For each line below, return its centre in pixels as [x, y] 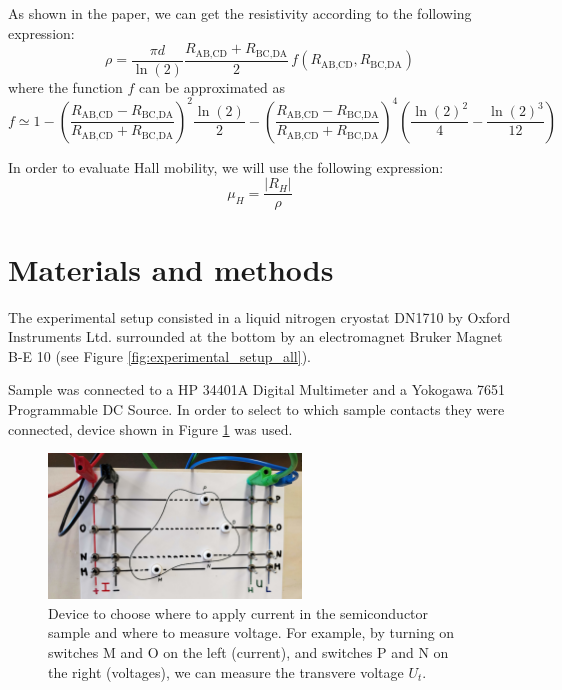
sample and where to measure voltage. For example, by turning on [251, 632]
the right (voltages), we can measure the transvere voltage [226, 671]
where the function [65, 86]
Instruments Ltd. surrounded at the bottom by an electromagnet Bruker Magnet [255, 336]
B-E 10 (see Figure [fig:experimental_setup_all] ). [159, 355]
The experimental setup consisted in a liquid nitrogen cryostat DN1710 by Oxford [259, 316]
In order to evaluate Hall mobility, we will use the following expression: [226, 166]
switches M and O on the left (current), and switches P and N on [248, 651]
